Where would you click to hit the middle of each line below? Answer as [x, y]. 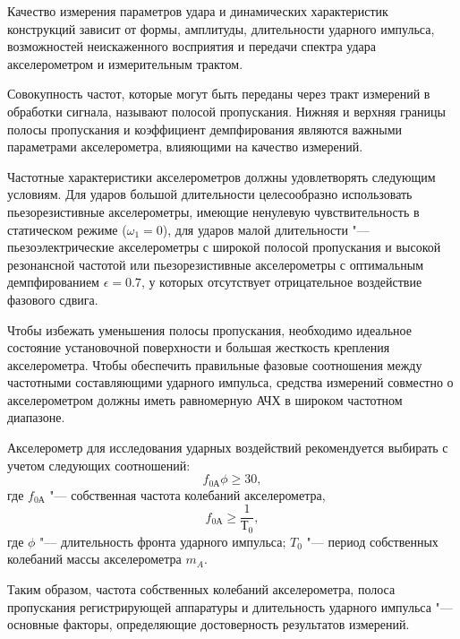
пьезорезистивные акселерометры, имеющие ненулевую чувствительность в [213, 211]
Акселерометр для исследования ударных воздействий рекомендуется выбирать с [228, 448]
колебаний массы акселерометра [94, 559]
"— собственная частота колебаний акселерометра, [187, 494]
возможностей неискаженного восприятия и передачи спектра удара [192, 46]
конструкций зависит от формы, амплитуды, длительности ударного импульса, [221, 28]
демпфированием [53, 282]
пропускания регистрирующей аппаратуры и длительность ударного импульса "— [230, 606]
